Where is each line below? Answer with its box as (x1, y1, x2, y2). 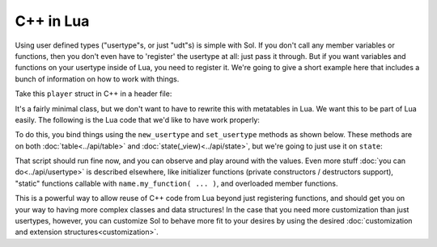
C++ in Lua (15, 12, 90, 30)
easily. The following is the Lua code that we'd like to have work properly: (15, 115, 261, 124)
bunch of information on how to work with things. (15, 73, 180, 84)
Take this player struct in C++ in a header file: (15, 89, 172, 98)
